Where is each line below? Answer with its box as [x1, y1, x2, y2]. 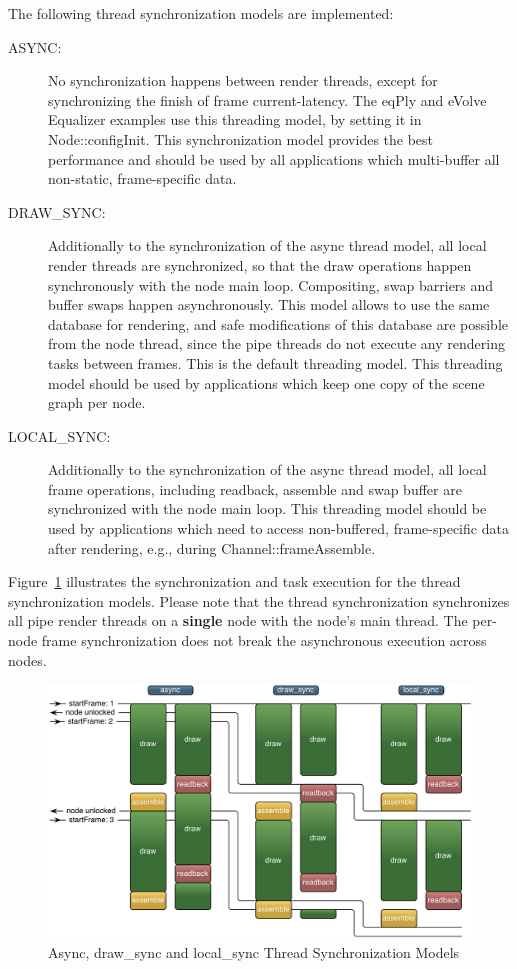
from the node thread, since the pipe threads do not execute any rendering [48, 333, 505, 354]
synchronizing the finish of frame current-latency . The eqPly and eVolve [48, 89, 487, 110]
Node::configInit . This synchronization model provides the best [48, 128, 434, 149]
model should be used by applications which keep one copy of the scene [48, 372, 485, 393]
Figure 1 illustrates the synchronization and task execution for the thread [8, 571, 461, 592]
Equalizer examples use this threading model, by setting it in [48, 109, 422, 130]
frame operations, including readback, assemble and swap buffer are [48, 478, 462, 499]
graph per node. [48, 392, 146, 413]
